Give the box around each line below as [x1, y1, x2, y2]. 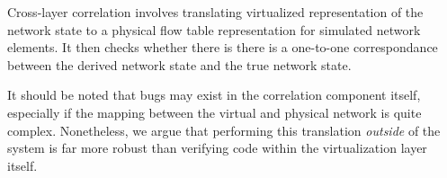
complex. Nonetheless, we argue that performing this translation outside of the [7, 120, 441, 139]
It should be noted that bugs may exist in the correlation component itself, [7, 85, 421, 104]
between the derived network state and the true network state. [7, 55, 352, 74]
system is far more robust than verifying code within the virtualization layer [7, 138, 427, 157]
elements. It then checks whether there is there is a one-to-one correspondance [7, 38, 438, 57]
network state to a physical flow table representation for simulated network [7, 20, 421, 39]
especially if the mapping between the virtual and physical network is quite [7, 102, 422, 121]
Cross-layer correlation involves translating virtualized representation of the [7, 3, 424, 21]
